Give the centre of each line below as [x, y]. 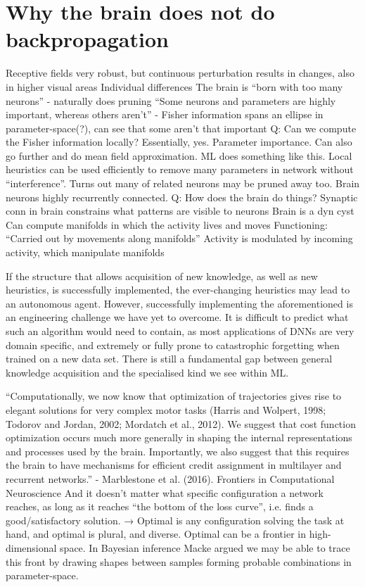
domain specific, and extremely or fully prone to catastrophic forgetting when [173, 345]
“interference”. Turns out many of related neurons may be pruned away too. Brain [183, 183]
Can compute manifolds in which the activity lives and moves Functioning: [167, 224]
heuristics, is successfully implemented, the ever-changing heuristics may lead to [178, 290]
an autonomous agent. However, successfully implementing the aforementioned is [179, 303]
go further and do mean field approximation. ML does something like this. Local [179, 155]
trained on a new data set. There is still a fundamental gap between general [169, 359]
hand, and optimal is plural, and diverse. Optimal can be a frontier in [156, 534]
